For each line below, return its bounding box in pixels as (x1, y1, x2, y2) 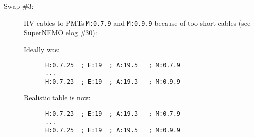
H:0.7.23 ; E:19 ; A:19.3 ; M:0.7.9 (45, 110, 180, 117)
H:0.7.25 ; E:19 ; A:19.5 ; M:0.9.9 (45, 127, 180, 134)
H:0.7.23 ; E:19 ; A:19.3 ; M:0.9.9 (45, 78, 180, 85)
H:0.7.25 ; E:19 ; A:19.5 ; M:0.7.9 (45, 62, 180, 69)
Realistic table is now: (24, 92, 91, 103)
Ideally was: (24, 44, 60, 54)
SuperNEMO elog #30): (24, 27, 97, 38)
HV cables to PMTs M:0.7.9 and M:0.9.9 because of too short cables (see (24, 17, 251, 28)
